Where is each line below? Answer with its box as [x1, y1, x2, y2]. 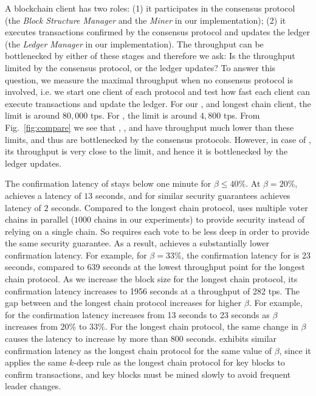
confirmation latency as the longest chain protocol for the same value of [5, 344, 272, 356]
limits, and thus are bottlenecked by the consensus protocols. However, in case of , [5, 133, 311, 145]
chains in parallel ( [5, 213, 75, 226]
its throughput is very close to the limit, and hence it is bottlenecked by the [5, 145, 288, 158]
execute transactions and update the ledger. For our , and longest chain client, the [5, 97, 311, 109]
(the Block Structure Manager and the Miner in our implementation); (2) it [5, 13, 286, 26]
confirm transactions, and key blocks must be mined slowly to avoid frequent [5, 367, 291, 380]
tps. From [223, 109, 260, 122]
